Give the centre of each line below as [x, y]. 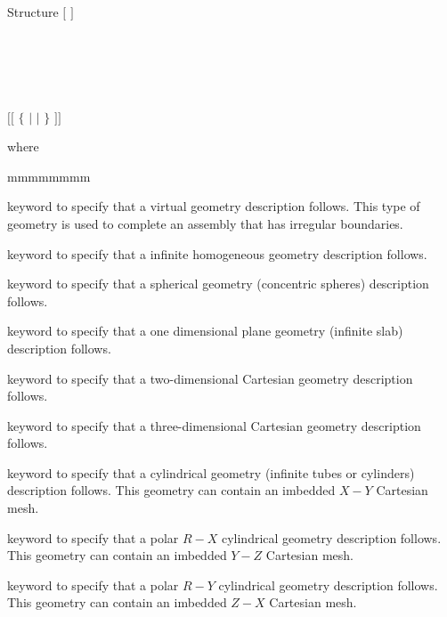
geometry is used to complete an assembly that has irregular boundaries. [205, 223]
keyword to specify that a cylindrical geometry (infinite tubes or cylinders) [211, 472]
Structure [33, 12]
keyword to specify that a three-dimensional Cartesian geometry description [214, 425]
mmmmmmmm [49, 176]
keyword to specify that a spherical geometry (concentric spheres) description [218, 284]
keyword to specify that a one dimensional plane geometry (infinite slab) [205, 331]
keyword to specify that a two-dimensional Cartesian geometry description [210, 378]
